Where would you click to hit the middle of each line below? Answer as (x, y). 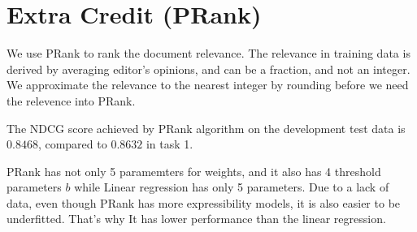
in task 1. (169, 144)
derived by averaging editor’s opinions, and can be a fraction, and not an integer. (208, 69)
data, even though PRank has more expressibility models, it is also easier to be (204, 202)
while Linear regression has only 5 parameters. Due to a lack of (232, 187)
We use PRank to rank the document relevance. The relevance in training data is (208, 53)
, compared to (72, 144)
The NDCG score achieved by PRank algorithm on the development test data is (206, 128)
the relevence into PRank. (71, 100)
